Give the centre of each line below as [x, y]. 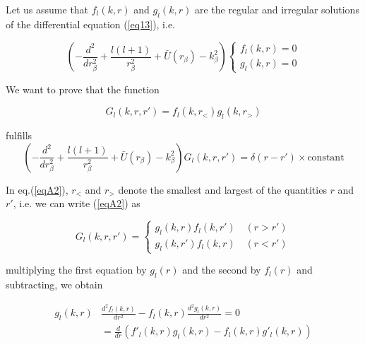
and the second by [222, 270]
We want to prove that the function [83, 89]
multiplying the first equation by [76, 270]
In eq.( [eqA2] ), [37, 189]
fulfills [19, 135]
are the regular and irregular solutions [277, 9]
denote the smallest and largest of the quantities [222, 189]
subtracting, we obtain [54, 284]
